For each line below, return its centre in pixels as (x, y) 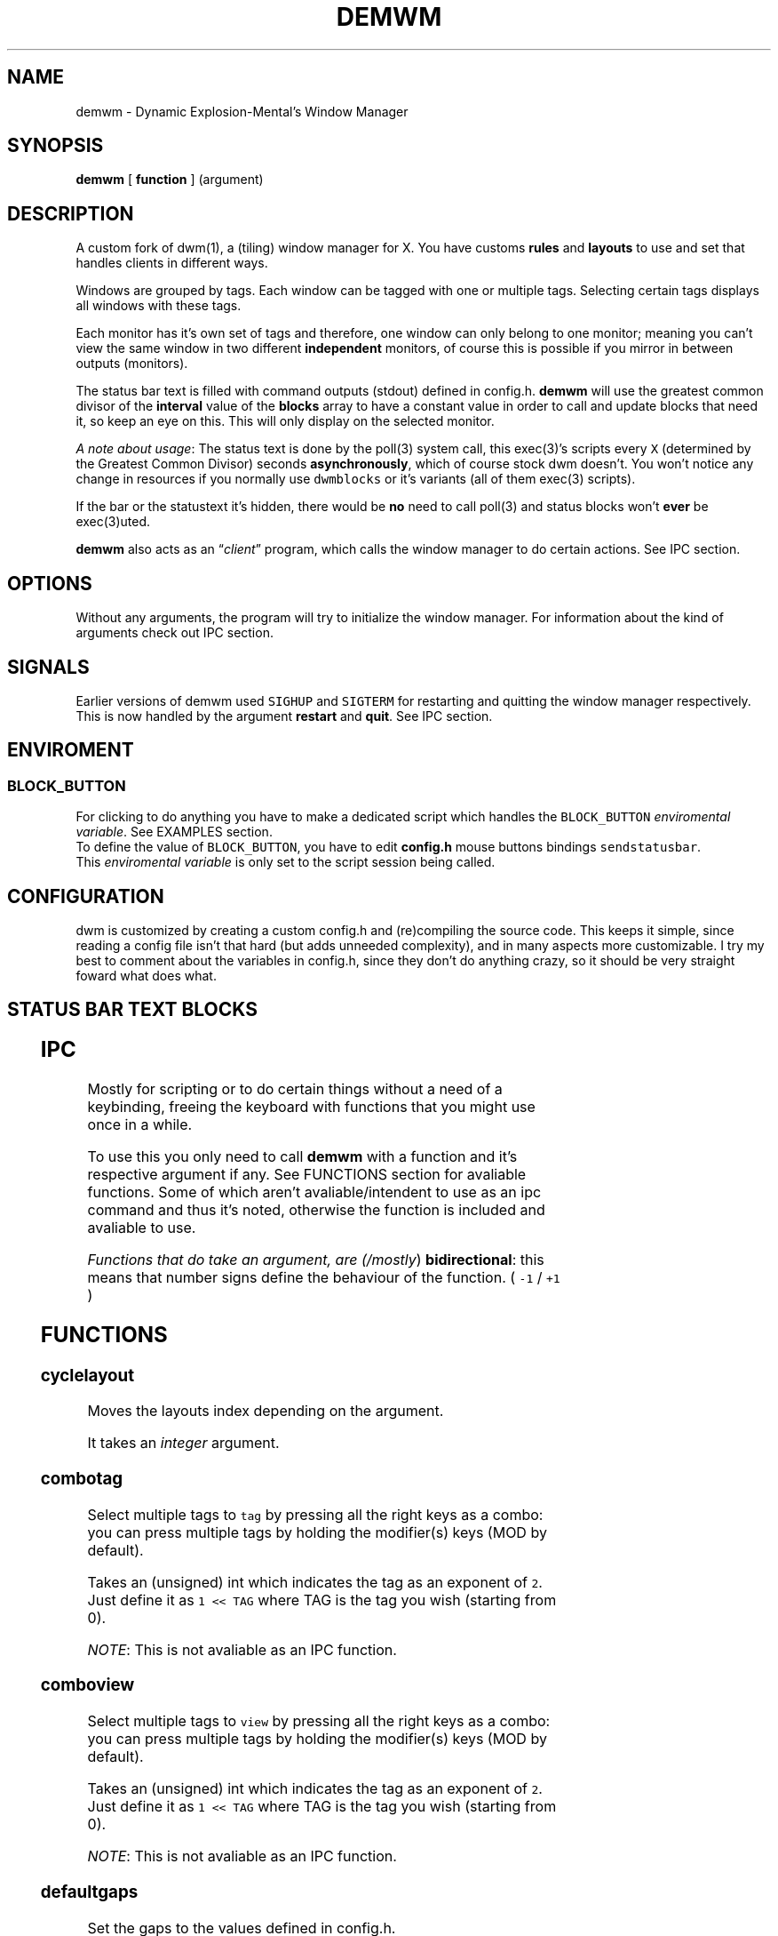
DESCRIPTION (71, 213)
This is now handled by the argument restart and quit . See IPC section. (284, 716)
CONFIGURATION (86, 896)
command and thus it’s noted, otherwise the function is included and (316, 1209)
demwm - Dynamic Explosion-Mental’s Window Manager (242, 111)
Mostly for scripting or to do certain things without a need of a (295, 1088)
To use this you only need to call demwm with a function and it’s (302, 1156)
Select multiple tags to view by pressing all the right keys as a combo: (319, 1721)
